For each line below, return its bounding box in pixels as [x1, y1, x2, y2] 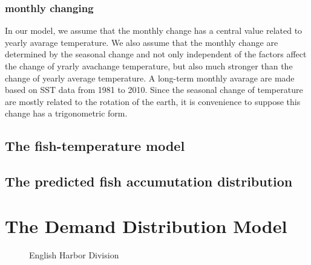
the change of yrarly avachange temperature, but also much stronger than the [5, 60, 293, 72]
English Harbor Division [29, 248, 119, 261]
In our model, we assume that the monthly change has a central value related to [5, 24, 303, 37]
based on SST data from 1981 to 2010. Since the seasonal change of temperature [5, 83, 303, 96]
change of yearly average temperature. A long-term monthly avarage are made [5, 71, 295, 84]
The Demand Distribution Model [5, 213, 287, 238]
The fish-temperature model [5, 136, 185, 155]
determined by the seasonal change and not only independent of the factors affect [5, 48, 307, 60]
